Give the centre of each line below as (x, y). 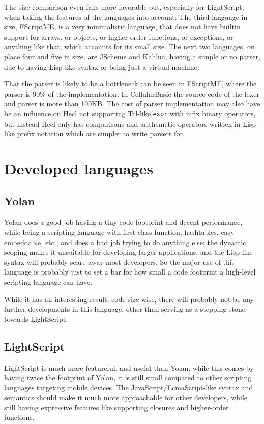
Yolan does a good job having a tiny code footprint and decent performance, (123, 222)
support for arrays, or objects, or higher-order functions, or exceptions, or (119, 36)
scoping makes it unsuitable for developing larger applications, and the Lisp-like (128, 252)
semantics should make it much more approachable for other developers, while (126, 397)
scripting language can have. (48, 281)
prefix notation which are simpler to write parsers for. (101, 133)
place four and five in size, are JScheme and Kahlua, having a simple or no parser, (132, 56)
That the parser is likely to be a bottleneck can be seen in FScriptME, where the (130, 84)
